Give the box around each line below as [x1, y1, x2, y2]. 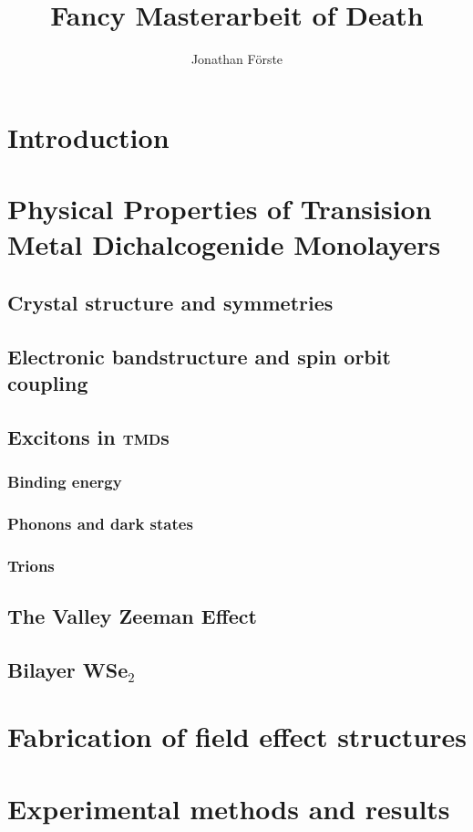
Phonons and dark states [7, 511, 193, 534]
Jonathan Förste [190, 49, 283, 68]
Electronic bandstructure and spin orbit [7, 342, 391, 370]
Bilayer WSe [7, 655, 129, 683]
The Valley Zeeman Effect [7, 602, 257, 630]
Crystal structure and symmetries [7, 288, 334, 316]
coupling [7, 369, 88, 397]
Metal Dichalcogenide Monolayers [7, 226, 441, 263]
